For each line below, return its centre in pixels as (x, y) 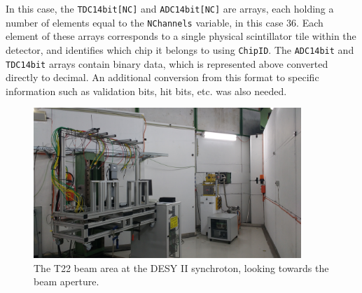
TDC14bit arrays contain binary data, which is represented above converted (167, 63)
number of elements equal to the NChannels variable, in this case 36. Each (165, 22)
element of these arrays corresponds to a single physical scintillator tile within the (181, 36)
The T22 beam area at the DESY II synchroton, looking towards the (181, 267)
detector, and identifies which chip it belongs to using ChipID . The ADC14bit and (180, 49)
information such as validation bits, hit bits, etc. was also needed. (146, 91)
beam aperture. (67, 281)
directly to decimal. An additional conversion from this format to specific (162, 77)
